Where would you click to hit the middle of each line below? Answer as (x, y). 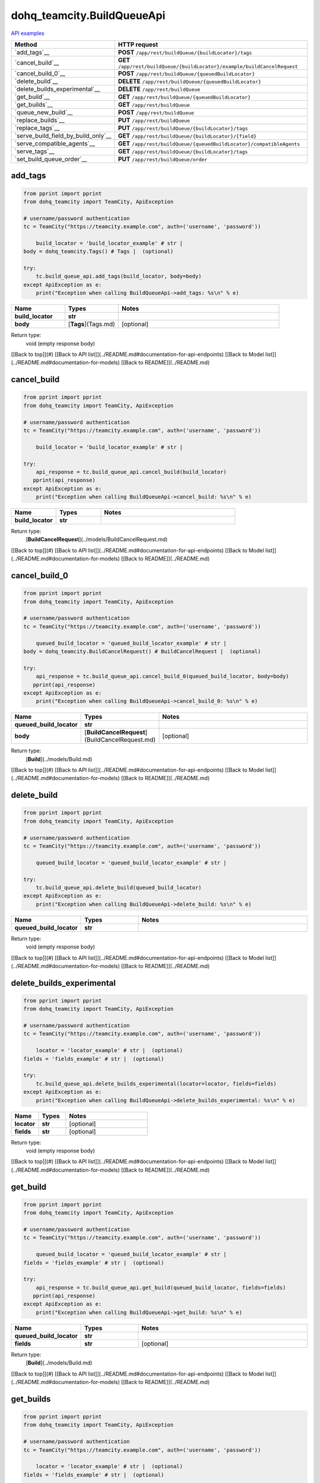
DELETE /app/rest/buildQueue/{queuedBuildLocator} (189, 81)
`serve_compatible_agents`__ (55, 144)
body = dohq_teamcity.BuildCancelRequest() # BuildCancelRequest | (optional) (142, 651)
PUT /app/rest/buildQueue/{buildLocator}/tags (183, 128)
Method (26, 44)
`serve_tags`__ (34, 151)
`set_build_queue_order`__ (51, 159)
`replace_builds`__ (39, 120)
